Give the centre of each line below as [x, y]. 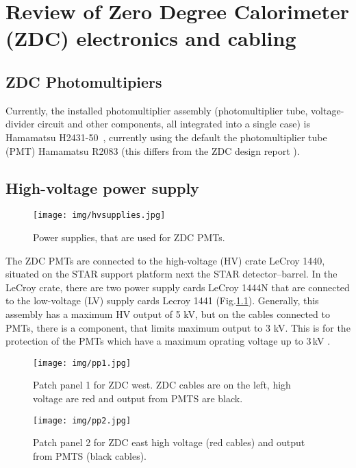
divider [20, 124]
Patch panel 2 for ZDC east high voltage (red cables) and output [169, 442]
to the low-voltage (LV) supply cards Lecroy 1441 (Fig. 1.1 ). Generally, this [162, 300]
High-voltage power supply [102, 187]
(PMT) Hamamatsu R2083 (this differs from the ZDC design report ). [153, 150]
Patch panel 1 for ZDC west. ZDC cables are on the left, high [162, 385]
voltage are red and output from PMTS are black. [138, 398]
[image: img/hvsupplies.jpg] [99, 215]
